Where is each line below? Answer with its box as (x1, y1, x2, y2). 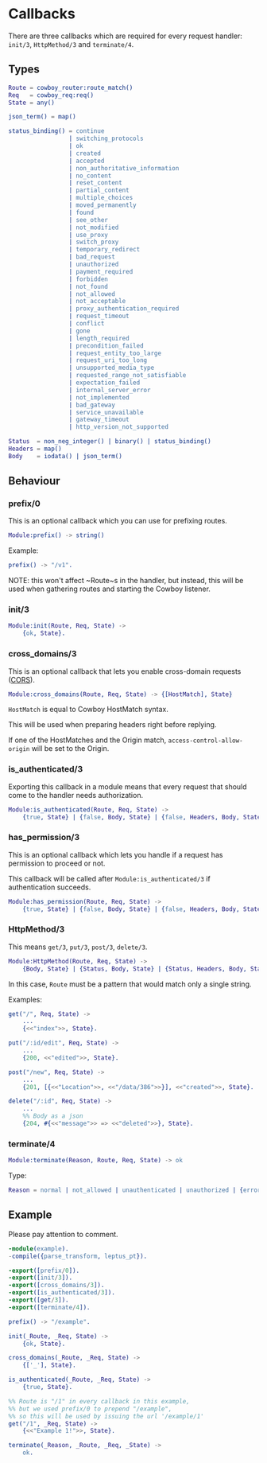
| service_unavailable (68, 408, 145, 416)
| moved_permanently (68, 201, 137, 209)
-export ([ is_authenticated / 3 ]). (8, 1289, 115, 1297)
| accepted (68, 157, 105, 165)
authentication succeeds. (8, 882, 91, 892)
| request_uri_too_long (68, 356, 148, 364)
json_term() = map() (8, 113, 77, 121)
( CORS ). (8, 675, 36, 684)
